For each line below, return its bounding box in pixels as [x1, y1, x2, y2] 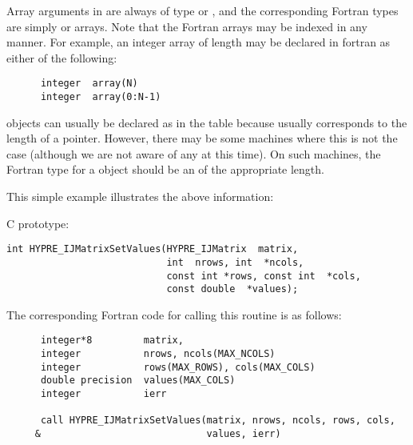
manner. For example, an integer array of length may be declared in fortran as [6, 34, 391, 50]
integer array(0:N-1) [40, 91, 161, 103]
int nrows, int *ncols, [166, 256, 304, 268]
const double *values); [166, 283, 299, 295]
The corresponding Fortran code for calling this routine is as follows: [6, 306, 342, 323]
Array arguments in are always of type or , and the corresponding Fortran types [6, 2, 399, 18]
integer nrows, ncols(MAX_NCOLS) [40, 348, 276, 360]
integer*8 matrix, [40, 335, 184, 347]
